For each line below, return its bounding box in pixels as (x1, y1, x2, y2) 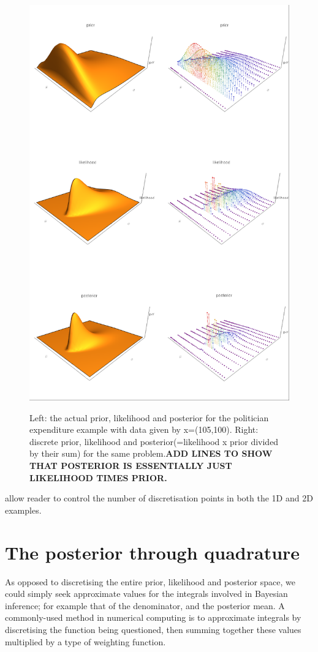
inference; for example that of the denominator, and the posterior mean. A (5, 599, 285, 612)
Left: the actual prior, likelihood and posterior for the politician (29, 411, 269, 424)
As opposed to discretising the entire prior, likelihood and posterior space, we (5, 575, 295, 588)
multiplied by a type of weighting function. (5, 635, 166, 648)
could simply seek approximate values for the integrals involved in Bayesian (5, 587, 288, 600)
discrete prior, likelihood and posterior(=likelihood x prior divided (29, 435, 279, 448)
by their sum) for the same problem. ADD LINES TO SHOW (29, 447, 273, 460)
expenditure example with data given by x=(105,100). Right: (29, 423, 259, 436)
